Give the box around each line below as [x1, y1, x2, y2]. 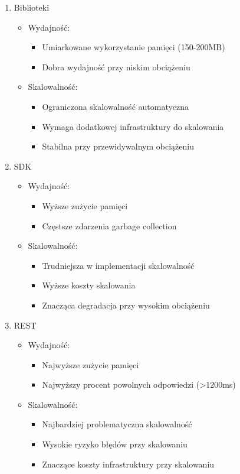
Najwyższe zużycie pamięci [42, 358, 139, 371]
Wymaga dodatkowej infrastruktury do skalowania [42, 120, 224, 132]
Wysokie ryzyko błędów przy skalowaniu [42, 438, 188, 450]
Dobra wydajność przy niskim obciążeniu [42, 60, 190, 73]
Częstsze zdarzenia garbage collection [42, 219, 177, 232]
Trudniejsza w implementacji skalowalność [42, 259, 195, 271]
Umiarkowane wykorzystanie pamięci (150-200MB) [42, 41, 225, 53]
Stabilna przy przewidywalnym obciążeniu [42, 140, 194, 152]
